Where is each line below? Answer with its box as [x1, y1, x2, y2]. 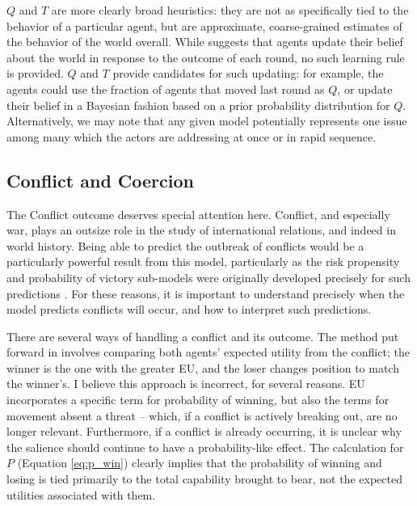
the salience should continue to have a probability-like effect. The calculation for [6, 438, 404, 455]
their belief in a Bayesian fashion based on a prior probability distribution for [6, 96, 390, 113]
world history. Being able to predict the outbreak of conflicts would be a [6, 237, 364, 254]
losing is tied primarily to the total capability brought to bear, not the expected [6, 470, 402, 487]
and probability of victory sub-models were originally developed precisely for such [6, 268, 411, 285]
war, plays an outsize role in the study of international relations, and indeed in [6, 221, 396, 238]
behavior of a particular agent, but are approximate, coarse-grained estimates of [6, 17, 402, 34]
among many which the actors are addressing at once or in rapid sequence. [6, 128, 377, 145]
